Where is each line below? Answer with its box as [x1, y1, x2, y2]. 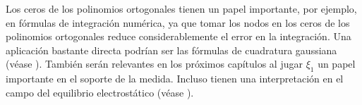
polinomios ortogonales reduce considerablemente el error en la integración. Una [6, 29, 351, 44]
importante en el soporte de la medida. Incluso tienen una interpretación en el [6, 71, 344, 86]
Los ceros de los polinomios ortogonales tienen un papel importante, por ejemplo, [6, 1, 357, 16]
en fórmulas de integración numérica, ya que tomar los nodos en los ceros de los [6, 15, 350, 30]
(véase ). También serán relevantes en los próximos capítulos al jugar [6, 56, 303, 71]
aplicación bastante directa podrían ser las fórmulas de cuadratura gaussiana [6, 42, 337, 57]
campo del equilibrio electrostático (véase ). [6, 85, 194, 99]
